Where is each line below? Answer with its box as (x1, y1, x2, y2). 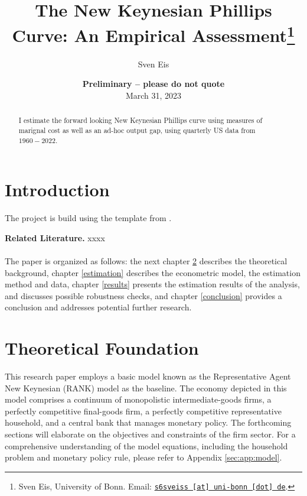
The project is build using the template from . (5, 212, 172, 224)
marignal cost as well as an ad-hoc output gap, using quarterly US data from (18, 125, 256, 135)
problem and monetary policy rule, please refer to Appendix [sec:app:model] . (5, 451, 282, 463)
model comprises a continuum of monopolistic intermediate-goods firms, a (5, 393, 272, 406)
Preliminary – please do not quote (82, 77, 225, 90)
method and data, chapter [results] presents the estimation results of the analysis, (5, 278, 300, 290)
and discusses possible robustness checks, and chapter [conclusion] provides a (5, 289, 282, 302)
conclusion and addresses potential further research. (5, 301, 192, 313)
